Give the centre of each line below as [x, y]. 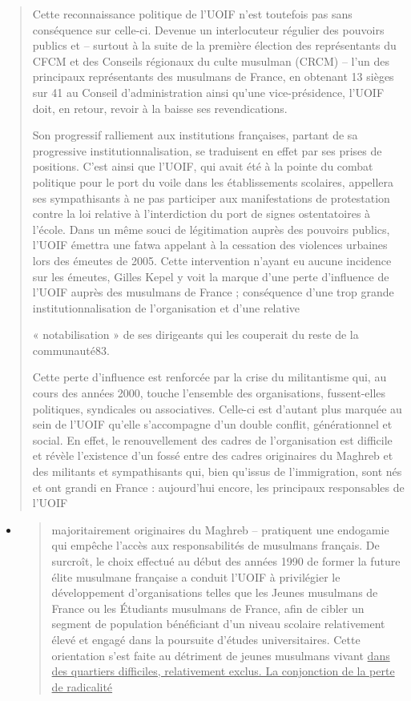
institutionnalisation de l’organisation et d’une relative [166, 307]
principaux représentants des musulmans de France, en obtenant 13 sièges [213, 77]
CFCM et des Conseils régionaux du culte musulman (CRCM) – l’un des [211, 60]
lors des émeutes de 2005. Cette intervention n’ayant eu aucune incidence [212, 260]
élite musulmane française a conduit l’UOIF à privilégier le [196, 576]
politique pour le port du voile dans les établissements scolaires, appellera [213, 181]
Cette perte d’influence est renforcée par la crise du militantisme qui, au [210, 377]
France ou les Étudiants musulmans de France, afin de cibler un [208, 608]
